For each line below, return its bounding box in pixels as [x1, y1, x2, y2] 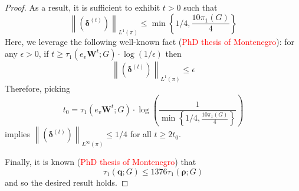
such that [183, 1, 218, 13]
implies [5, 128, 30, 140]
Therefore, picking [5, 82, 70, 94]
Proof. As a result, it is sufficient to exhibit [5, 1, 160, 13]
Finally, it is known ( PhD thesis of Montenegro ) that [5, 156, 196, 168]
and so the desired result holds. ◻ [5, 176, 129, 188]
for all [130, 128, 152, 140]
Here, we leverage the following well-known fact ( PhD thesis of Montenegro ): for [5, 35, 295, 48]
